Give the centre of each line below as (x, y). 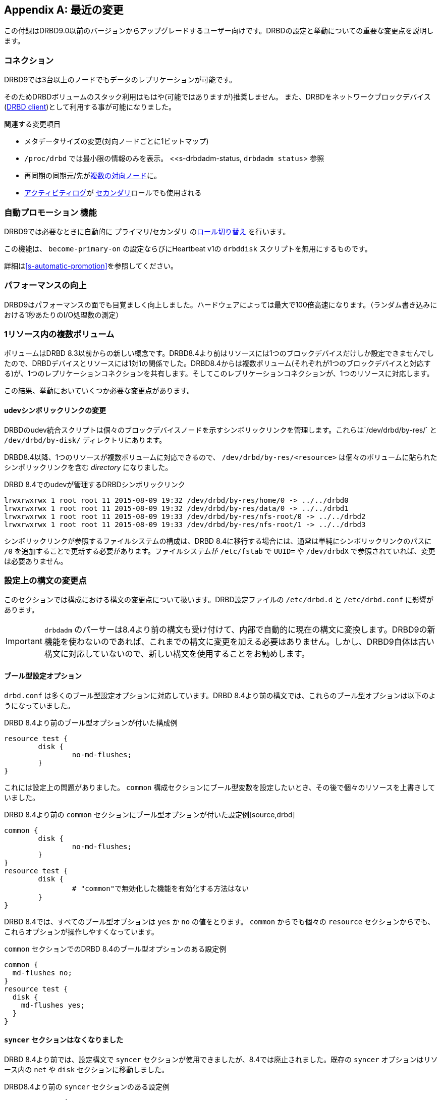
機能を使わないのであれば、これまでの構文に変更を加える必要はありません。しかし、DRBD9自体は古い (239, 642)
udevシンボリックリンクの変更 (55, 410)
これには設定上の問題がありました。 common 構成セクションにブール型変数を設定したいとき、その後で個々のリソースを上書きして (220, 787)
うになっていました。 (39, 705)
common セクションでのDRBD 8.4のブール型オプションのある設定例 (115, 949)
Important (24, 641)
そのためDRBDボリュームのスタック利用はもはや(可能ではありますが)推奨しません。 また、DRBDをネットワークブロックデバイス (217, 97)
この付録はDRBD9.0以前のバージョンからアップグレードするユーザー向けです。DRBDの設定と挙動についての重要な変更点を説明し (219, 31)
